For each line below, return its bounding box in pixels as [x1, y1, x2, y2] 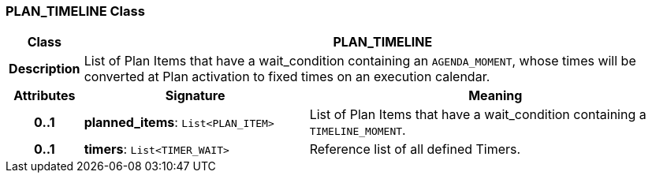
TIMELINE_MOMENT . [309, 122, 406, 139]
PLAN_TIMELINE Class [6, 3, 145, 19]
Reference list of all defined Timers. [309, 141, 521, 158]
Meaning [468, 88, 523, 104]
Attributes [13, 88, 76, 104]
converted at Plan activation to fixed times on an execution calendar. [84, 69, 490, 85]
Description [9, 61, 80, 77]
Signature [165, 88, 225, 104]
